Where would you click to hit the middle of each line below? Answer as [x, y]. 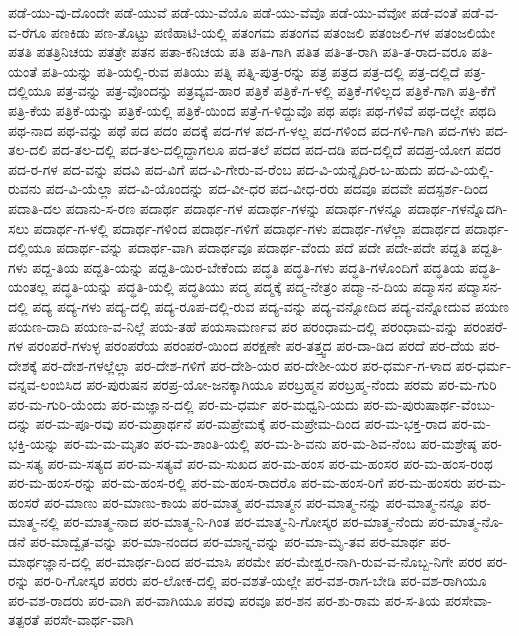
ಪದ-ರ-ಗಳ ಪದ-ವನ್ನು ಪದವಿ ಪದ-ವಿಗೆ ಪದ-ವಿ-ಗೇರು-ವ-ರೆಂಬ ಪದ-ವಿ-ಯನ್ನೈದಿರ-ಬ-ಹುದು [215, 168]
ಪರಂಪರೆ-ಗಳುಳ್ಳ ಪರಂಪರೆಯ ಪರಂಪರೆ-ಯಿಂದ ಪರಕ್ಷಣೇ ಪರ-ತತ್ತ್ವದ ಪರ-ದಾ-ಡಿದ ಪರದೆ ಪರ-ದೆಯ [251, 345]
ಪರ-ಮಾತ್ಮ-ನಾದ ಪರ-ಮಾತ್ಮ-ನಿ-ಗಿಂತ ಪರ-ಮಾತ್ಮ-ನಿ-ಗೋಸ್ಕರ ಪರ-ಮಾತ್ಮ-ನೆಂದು [243, 521]
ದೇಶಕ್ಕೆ [22, 364]
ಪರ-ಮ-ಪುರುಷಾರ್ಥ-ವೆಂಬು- [429, 403]
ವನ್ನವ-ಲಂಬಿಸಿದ [45, 384]
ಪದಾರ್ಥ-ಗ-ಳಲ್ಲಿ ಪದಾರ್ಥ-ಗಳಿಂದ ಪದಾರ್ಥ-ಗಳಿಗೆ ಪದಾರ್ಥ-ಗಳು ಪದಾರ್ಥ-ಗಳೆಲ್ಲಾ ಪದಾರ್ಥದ [247, 227]
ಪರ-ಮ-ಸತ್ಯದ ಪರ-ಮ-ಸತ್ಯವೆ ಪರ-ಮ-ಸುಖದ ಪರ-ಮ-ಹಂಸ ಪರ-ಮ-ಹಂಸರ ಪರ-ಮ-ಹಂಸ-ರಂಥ [270, 462]
